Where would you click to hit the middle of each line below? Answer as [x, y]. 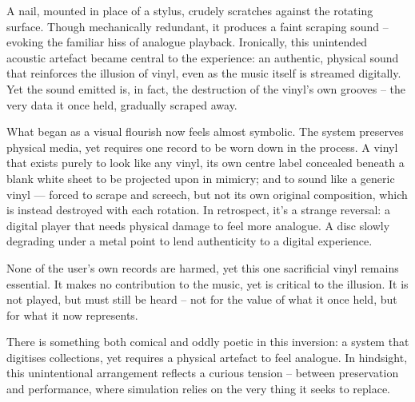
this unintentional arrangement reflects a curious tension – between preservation [203, 373]
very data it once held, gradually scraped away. [122, 104]
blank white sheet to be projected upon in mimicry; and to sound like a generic [201, 178]
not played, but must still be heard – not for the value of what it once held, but [202, 299]
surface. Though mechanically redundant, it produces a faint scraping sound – [198, 26]
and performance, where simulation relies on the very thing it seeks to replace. [199, 389]
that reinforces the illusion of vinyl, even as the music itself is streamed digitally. [204, 73]
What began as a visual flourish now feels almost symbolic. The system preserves [205, 131]
